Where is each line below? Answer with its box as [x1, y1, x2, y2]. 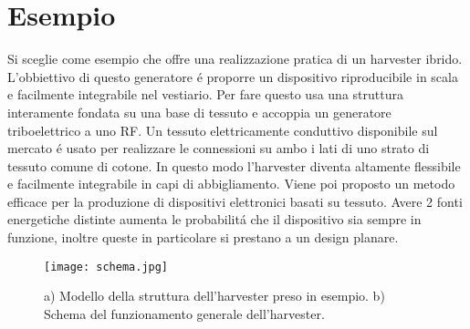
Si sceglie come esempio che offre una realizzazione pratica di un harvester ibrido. [7, 49, 463, 68]
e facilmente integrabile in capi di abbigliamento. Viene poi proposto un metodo [7, 174, 455, 193]
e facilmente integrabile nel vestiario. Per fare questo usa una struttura [7, 85, 403, 104]
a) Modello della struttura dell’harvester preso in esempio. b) [44, 286, 385, 305]
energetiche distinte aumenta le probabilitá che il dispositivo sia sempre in [7, 210, 422, 229]
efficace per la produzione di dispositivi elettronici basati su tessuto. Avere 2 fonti [7, 191, 463, 211]
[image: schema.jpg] [44, 260, 169, 273]
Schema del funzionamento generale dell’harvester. [44, 303, 325, 323]
